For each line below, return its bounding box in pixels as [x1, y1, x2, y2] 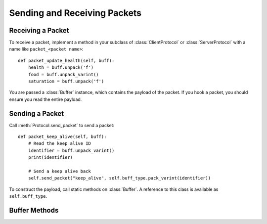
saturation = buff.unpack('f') [28, 79, 104, 84]
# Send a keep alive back [28, 169, 91, 174]
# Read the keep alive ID [28, 141, 91, 146]
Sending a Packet [9, 109, 64, 118]
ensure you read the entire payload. [9, 96, 82, 102]
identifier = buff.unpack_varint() [28, 147, 115, 153]
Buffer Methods [9, 206, 59, 215]
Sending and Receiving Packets [9, 7, 142, 18]
